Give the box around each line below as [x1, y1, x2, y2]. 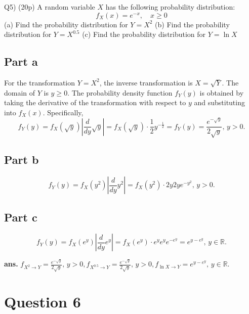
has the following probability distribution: [105, 2, 235, 12]
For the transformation [4, 77, 75, 87]
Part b [4, 152, 39, 167]
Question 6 [4, 291, 81, 311]
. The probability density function [67, 87, 173, 98]
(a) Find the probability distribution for [4, 19, 128, 29]
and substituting [194, 97, 245, 108]
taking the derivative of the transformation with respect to [4, 97, 186, 108]
